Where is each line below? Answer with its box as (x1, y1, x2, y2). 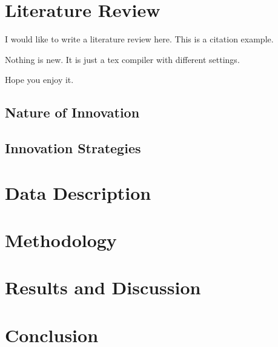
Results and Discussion (5, 275, 201, 300)
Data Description (5, 180, 151, 205)
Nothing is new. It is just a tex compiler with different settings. (5, 53, 240, 65)
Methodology (5, 228, 117, 253)
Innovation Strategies (5, 139, 141, 157)
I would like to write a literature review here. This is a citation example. (5, 33, 274, 45)
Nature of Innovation (5, 103, 140, 122)
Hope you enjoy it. (5, 73, 74, 86)
